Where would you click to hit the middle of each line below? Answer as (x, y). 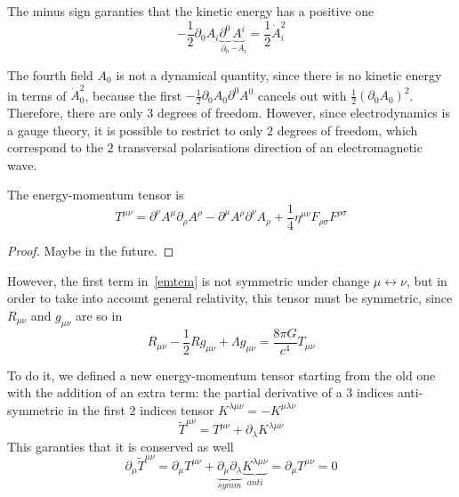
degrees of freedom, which (347, 130)
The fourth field (50, 74)
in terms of (37, 95)
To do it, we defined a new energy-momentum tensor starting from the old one (221, 375)
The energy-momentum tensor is (96, 195)
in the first (97, 409)
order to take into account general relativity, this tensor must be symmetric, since (230, 298)
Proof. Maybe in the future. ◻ (91, 251)
